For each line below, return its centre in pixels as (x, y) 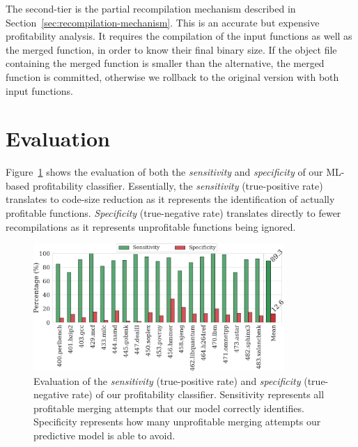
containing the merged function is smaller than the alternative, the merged (165, 63)
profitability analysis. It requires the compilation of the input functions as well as (179, 36)
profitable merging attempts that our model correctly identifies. (169, 408)
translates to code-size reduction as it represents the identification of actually (170, 199)
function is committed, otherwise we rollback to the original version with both (172, 76)
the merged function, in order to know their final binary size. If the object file (171, 49)
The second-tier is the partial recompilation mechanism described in (151, 8)
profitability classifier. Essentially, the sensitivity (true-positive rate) (178, 185)
